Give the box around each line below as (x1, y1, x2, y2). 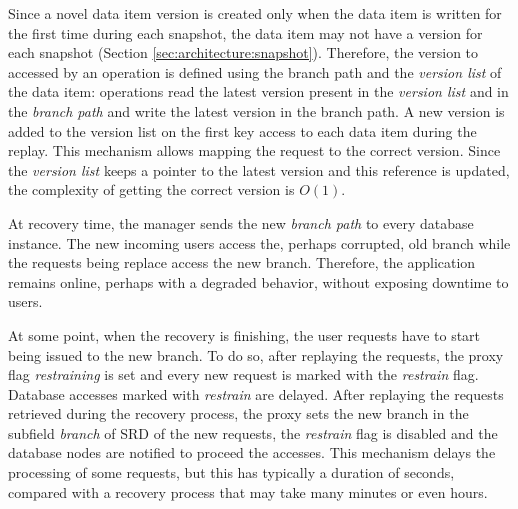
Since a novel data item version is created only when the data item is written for (8, 3, 502, 23)
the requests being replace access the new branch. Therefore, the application (8, 252, 476, 273)
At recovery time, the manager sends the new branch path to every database (8, 212, 474, 233)
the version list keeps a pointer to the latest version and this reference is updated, (8, 159, 510, 180)
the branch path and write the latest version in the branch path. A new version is (8, 100, 505, 121)
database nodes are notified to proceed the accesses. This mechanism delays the (8, 442, 496, 463)
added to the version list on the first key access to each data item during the (8, 120, 477, 141)
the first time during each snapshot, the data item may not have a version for (8, 22, 483, 43)
